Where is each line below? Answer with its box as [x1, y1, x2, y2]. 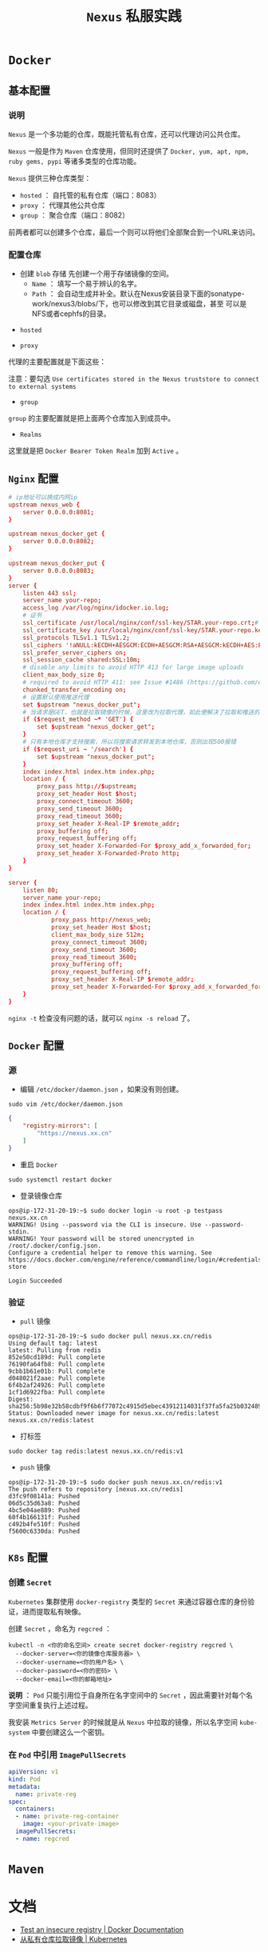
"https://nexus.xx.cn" [37, 1130, 112, 1138]
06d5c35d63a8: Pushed [8, 1499, 81, 1508]
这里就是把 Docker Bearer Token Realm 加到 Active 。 [8, 446, 183, 456]
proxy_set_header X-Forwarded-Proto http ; [37, 850, 180, 858]
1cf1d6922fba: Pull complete [8, 1389, 105, 1397]
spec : [8, 1798, 26, 1806]
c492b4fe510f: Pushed [8, 1521, 81, 1529]
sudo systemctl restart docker [8, 1175, 112, 1184]
